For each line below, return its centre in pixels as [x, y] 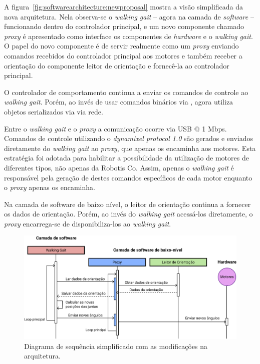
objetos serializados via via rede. [54, 111]
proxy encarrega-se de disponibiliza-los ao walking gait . [88, 223]
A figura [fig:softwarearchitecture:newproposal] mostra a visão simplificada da [124, 6]
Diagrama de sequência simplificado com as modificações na [116, 346]
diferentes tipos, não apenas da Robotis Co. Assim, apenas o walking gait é [119, 167]
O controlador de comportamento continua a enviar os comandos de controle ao [126, 92]
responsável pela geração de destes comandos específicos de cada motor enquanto [128, 177]
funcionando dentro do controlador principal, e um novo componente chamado [124, 26]
